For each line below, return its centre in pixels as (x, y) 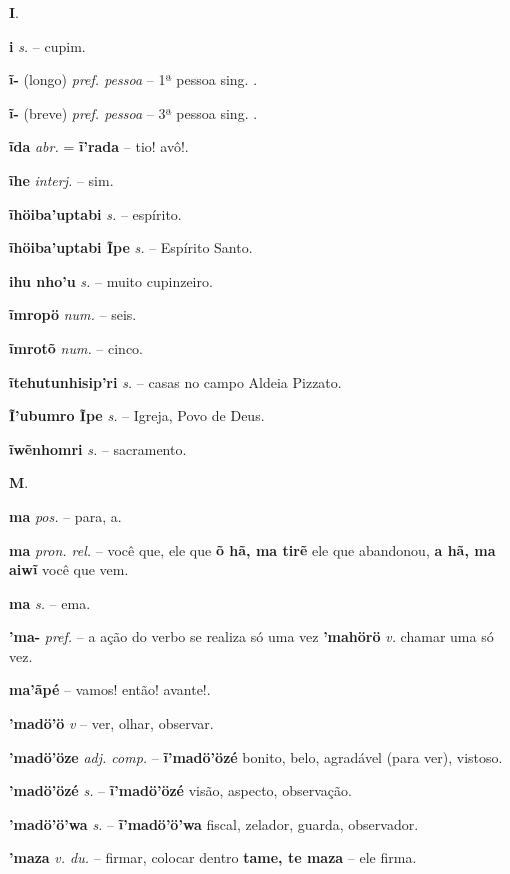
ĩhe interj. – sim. (61, 179)
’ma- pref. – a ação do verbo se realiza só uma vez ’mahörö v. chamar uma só (251, 636)
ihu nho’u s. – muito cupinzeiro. (111, 280)
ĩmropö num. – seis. (73, 314)
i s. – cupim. (47, 45)
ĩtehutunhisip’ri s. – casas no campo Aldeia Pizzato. (175, 381)
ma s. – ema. (50, 602)
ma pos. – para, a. (65, 515)
